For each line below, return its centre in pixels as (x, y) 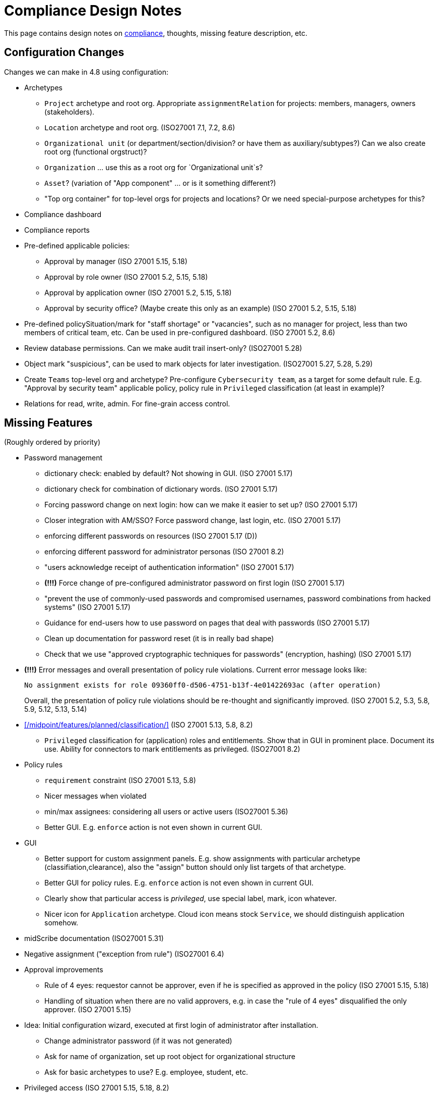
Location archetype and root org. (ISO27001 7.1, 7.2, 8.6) (140, 127)
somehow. (61, 923)
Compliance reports (57, 230)
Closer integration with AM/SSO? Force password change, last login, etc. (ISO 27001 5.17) (193, 520)
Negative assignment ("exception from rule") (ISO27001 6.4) (124, 954)
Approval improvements (64, 970)
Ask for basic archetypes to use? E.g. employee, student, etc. (146, 1072)
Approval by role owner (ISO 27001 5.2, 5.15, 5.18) (126, 277)
